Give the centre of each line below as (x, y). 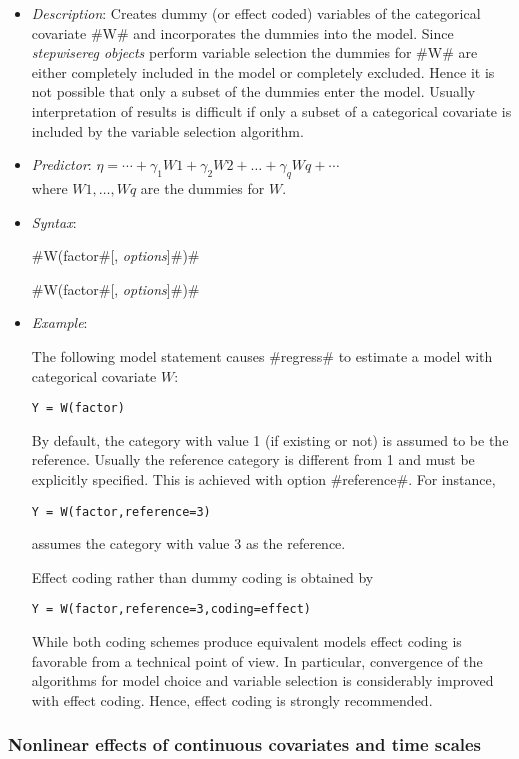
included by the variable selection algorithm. (167, 130)
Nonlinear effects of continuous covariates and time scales (245, 744)
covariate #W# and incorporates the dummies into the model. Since (242, 32)
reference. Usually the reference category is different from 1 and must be (253, 459)
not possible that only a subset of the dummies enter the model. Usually (253, 91)
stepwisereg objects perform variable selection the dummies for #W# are (254, 52)
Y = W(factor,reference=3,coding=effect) (171, 609)
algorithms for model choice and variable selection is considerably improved (262, 680)
